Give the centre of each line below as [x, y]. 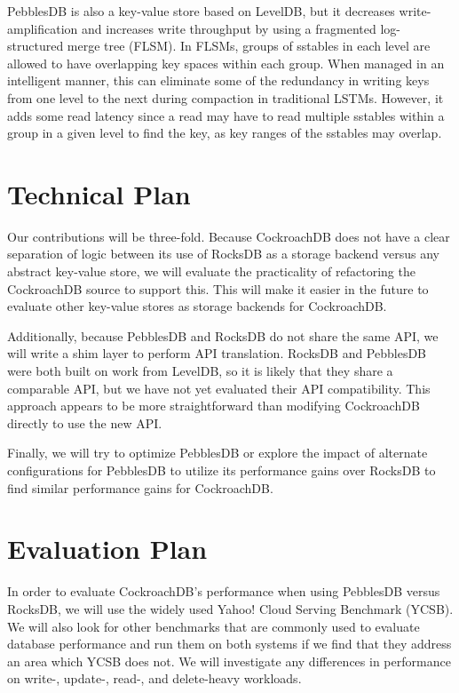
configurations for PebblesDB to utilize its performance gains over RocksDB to [222, 470]
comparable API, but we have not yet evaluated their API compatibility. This [219, 388]
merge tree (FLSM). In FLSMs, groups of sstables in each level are [249, 46]
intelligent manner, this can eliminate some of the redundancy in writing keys [218, 80]
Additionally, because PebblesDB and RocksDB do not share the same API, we [223, 335]
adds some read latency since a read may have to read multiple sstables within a [226, 115]
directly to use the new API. [85, 422]
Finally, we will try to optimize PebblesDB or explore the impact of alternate [218, 453]
